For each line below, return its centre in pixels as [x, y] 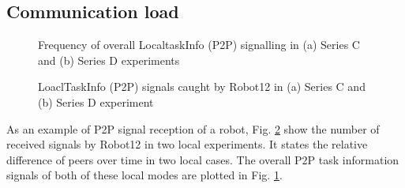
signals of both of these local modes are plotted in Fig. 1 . [144, 175]
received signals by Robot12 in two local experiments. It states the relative [187, 144]
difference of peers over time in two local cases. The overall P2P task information [203, 159]
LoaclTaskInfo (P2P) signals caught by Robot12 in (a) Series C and [202, 86]
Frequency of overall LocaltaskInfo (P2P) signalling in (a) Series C [199, 45]
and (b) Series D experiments [109, 60]
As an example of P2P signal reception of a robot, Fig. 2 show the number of [193, 128]
